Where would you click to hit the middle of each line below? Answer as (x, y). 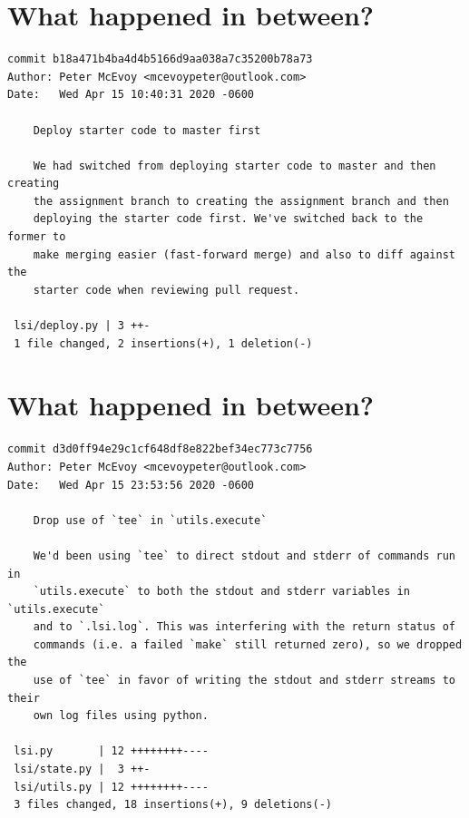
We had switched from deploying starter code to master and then (234, 166)
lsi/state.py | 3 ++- (82, 769)
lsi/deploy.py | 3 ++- (82, 326)
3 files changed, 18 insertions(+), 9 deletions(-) (173, 805)
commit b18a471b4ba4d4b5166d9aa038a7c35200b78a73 (160, 59)
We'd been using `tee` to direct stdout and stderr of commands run (244, 555)
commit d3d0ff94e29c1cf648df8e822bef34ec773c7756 (160, 449)
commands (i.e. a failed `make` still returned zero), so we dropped (248, 644)
